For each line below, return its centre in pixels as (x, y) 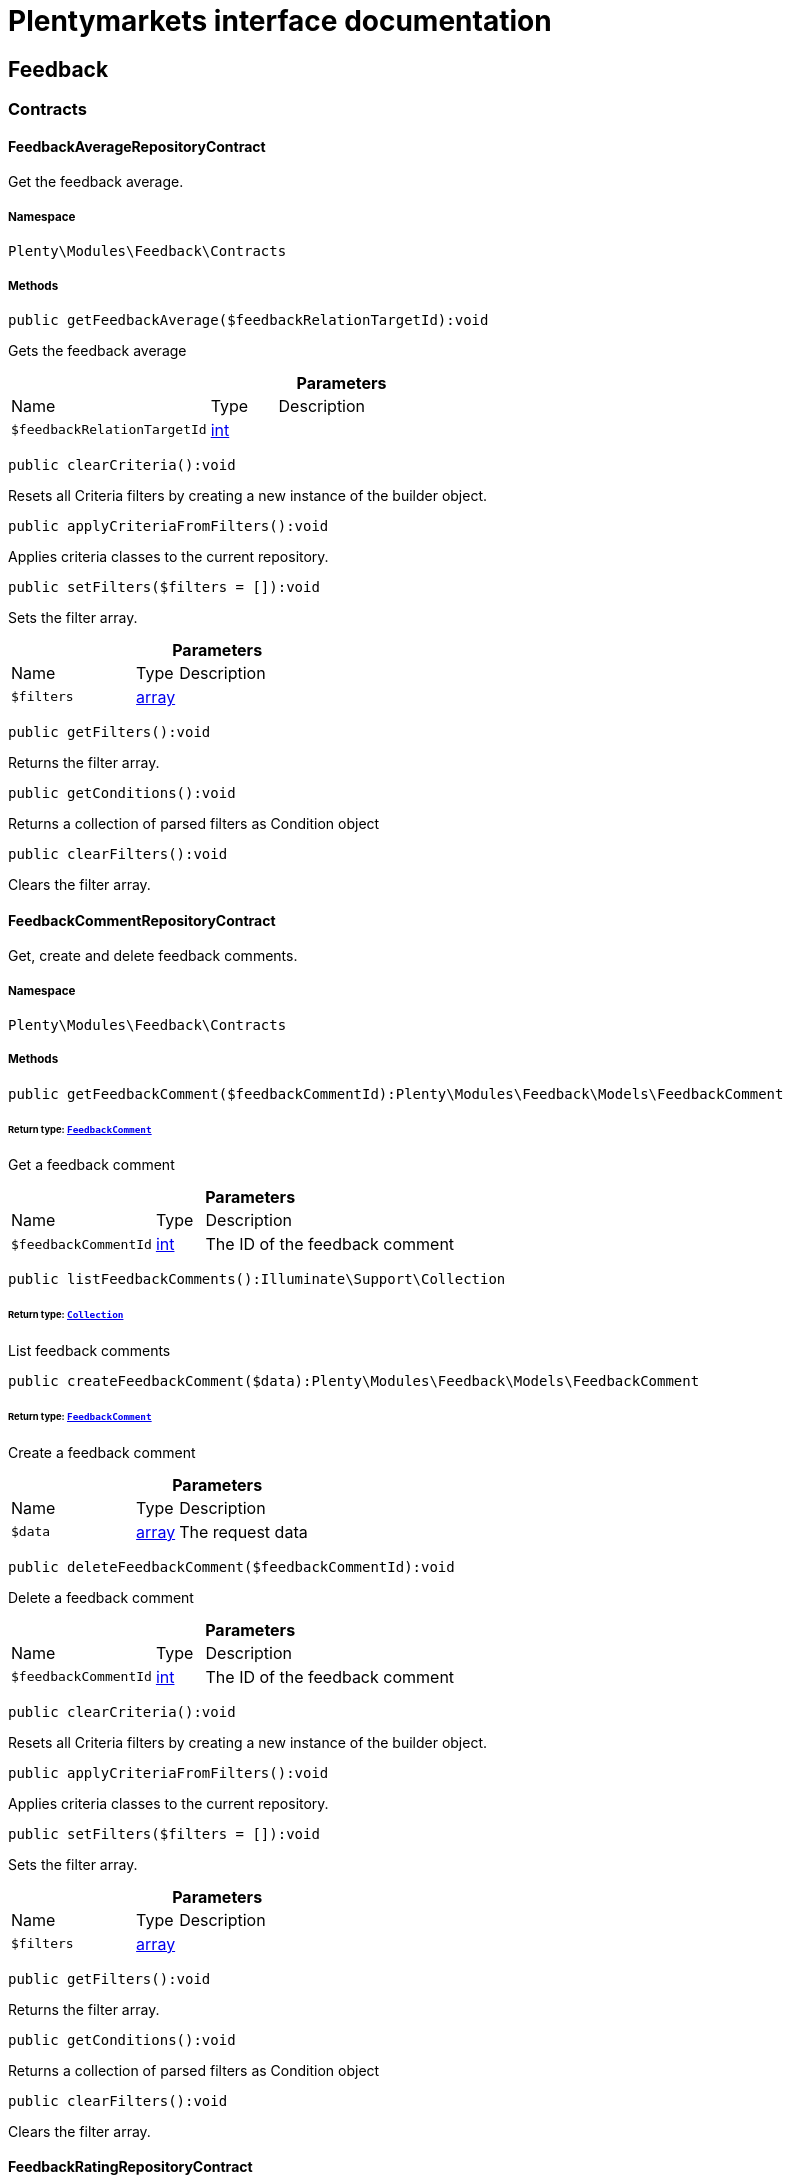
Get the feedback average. (96, 182)
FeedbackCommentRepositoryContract (142, 920)
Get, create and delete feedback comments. (153, 956)
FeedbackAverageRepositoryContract (137, 146)
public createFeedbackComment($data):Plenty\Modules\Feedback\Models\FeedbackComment (354, 1381)
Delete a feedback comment (101, 1597)
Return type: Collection (66, 1315)
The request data (243, 1531)
